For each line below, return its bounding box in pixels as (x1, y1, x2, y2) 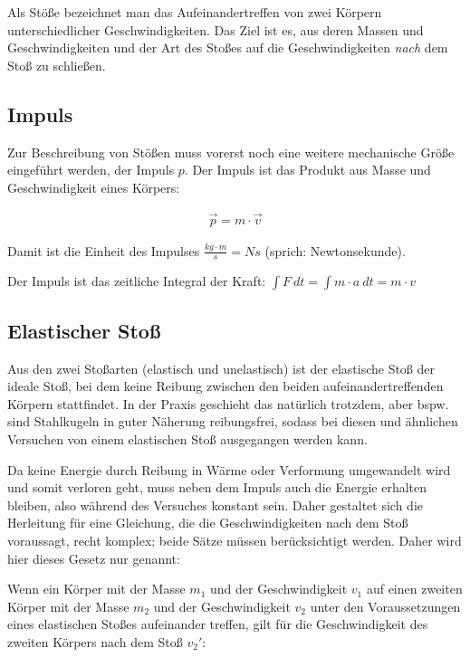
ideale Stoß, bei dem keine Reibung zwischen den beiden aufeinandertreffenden (7, 376, 444, 395)
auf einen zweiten (366, 579, 463, 598)
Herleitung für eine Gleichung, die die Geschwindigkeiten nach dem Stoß (7, 513, 408, 532)
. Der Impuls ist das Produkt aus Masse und (184, 160, 431, 179)
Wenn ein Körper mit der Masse (7, 579, 186, 598)
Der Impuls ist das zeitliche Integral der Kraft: (7, 271, 266, 290)
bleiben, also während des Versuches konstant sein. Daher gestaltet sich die (7, 495, 424, 514)
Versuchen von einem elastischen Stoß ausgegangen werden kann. (7, 430, 368, 449)
